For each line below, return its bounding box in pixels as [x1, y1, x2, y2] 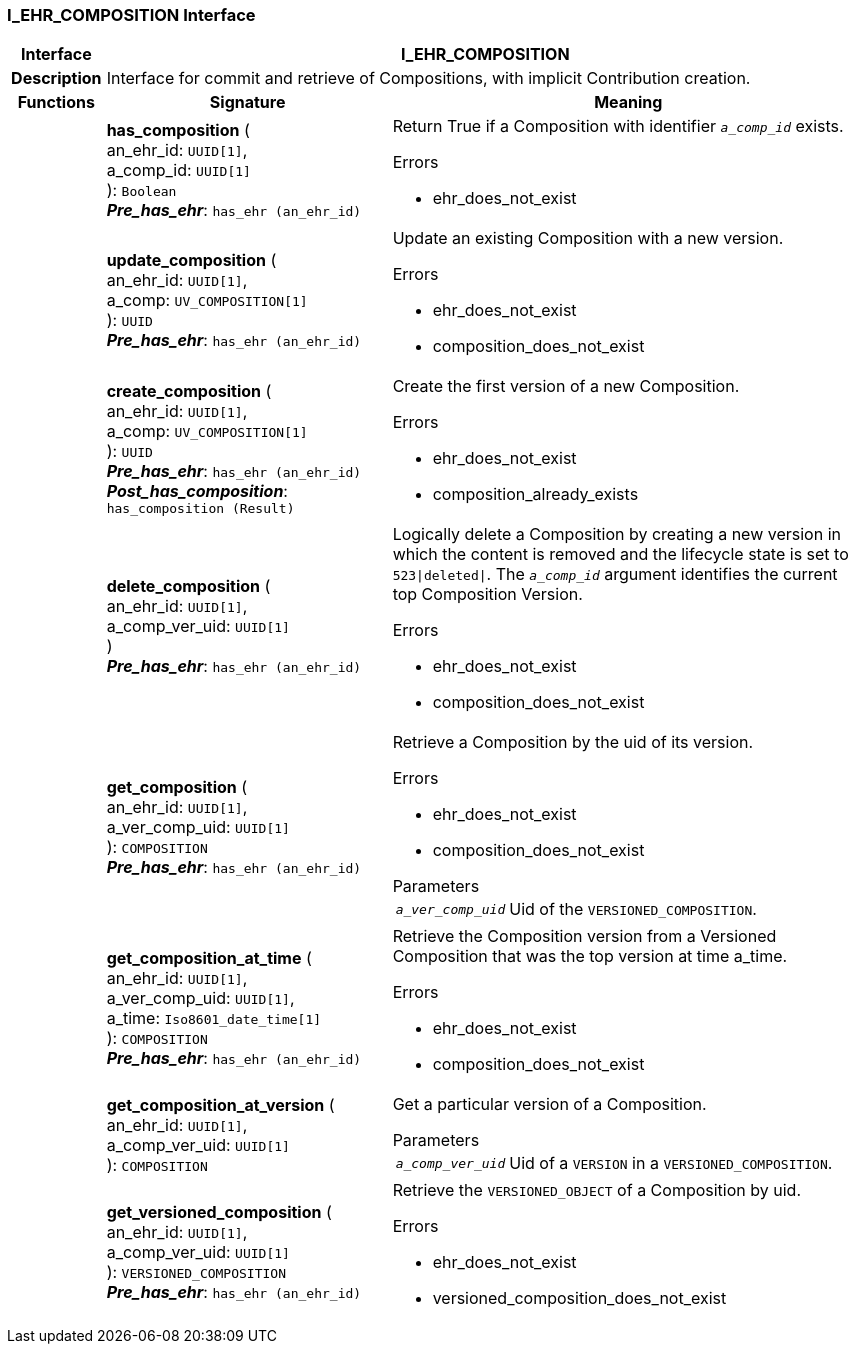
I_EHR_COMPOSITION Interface [7, 5, 256, 25]
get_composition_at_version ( [106, 1095, 335, 1116]
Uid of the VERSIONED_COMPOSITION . [509, 899, 757, 920]
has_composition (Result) [106, 500, 295, 516]
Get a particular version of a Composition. [392, 1094, 707, 1115]
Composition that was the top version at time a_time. [392, 946, 788, 967]
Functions [17, 92, 95, 113]
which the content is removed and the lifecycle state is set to [392, 544, 849, 565]
